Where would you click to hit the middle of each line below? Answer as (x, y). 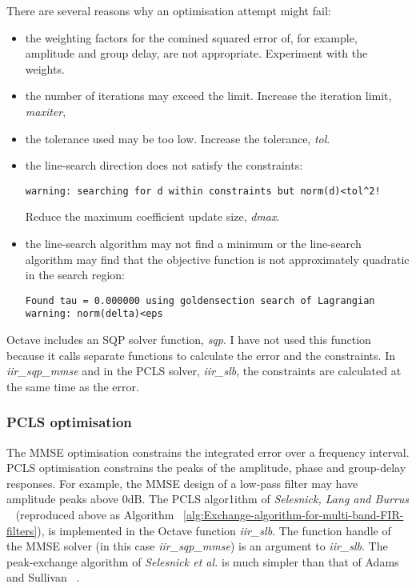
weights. (45, 68)
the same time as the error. (73, 386)
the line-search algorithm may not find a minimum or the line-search (193, 243)
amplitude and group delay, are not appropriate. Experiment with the (196, 53)
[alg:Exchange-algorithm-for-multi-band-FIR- (294, 515)
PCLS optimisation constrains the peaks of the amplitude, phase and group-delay (206, 468)
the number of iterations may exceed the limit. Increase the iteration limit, (208, 96)
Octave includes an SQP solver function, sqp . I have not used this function (189, 340)
